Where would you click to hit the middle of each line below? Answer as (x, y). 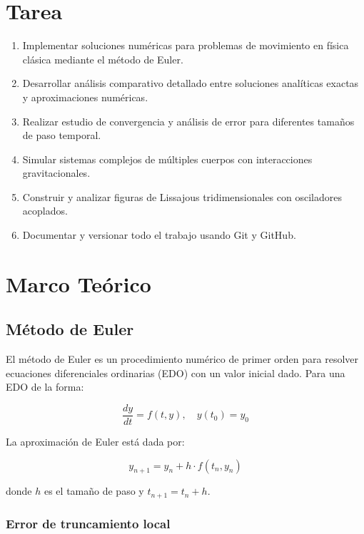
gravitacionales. (56, 173)
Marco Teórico (79, 283)
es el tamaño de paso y (94, 491)
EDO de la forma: (45, 387)
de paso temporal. (62, 135)
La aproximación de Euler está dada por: (95, 442)
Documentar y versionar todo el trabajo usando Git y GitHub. (159, 235)
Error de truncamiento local (88, 523)
